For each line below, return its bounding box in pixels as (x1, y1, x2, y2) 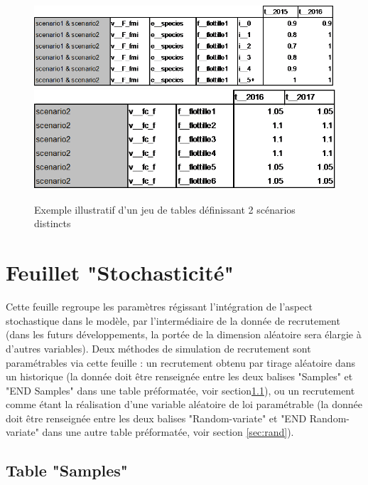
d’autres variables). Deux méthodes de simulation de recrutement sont (6, 340, 311, 355)
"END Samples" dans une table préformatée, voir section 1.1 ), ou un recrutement (6, 382, 355, 397)
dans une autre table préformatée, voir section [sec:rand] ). (42, 424, 294, 439)
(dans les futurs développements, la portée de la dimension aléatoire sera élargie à (6, 327, 362, 342)
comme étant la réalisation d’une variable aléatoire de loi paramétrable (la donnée (6, 397, 362, 412)
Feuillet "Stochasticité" (6, 258, 234, 287)
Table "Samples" (6, 459, 128, 481)
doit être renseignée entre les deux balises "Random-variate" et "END (6, 410, 307, 425)
